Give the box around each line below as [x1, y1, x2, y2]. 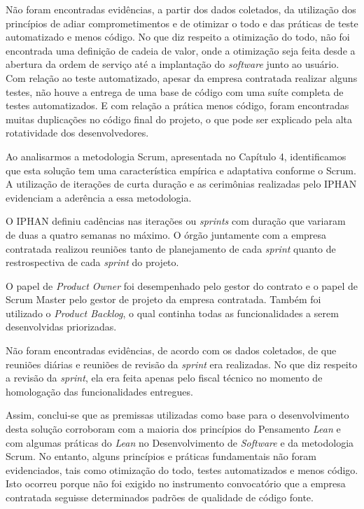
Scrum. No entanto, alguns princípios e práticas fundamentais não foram [6, 449, 316, 463]
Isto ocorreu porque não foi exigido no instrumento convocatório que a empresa [6, 476, 346, 491]
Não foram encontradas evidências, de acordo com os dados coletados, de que [6, 343, 337, 358]
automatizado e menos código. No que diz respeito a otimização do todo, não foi [6, 29, 350, 44]
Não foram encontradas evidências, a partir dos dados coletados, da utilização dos [6, 2, 356, 16]
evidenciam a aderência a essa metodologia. [6, 190, 192, 204]
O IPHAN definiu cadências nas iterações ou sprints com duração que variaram [6, 214, 346, 228]
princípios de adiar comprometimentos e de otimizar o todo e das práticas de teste [6, 15, 358, 30]
